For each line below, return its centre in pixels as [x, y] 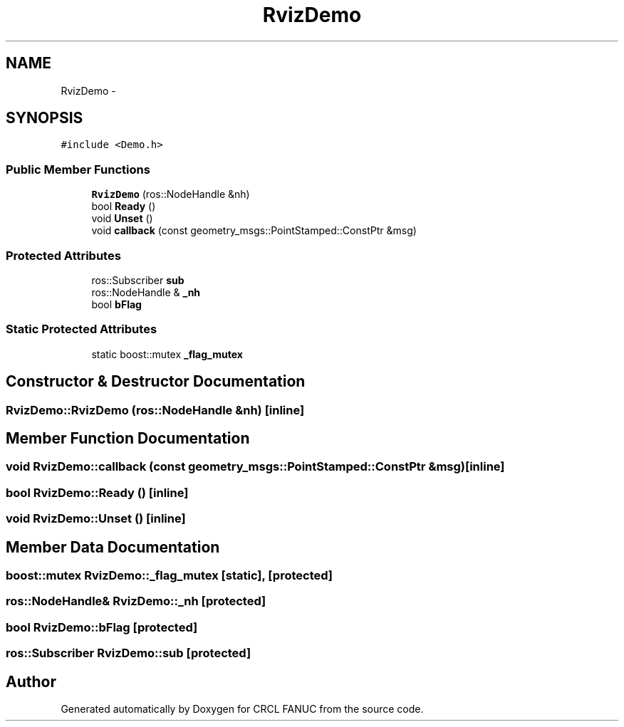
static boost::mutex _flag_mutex [167, 354]
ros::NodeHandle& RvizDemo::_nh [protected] [136, 601]
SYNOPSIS [45, 118]
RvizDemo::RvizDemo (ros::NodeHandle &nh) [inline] [155, 410]
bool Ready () [124, 206]
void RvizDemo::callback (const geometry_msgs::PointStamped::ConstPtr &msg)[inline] [255, 467]
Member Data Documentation [113, 547]
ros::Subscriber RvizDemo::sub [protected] [129, 653]
